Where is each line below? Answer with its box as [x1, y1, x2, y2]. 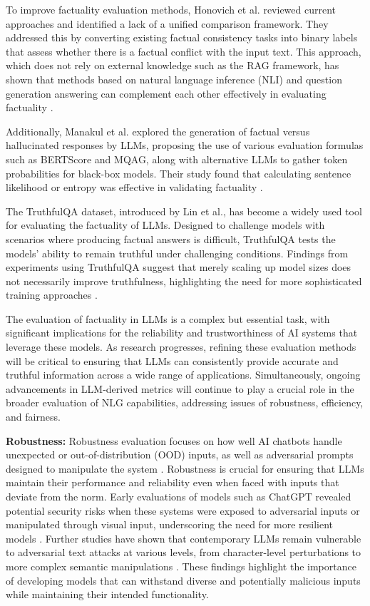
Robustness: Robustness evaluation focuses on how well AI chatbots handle [6, 433, 342, 448]
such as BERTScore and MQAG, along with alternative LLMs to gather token [6, 151, 348, 166]
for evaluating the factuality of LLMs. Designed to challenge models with [6, 217, 325, 232]
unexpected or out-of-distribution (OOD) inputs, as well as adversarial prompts [6, 447, 354, 462]
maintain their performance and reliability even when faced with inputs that [6, 475, 339, 490]
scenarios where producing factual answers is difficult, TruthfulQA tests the [6, 231, 336, 246]
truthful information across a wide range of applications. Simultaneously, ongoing [6, 367, 361, 382]
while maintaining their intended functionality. [6, 587, 209, 602]
